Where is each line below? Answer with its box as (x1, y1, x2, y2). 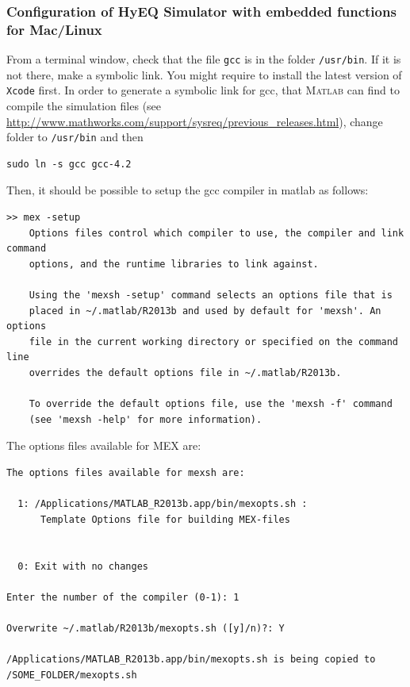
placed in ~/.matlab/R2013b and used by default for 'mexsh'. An (29, 305, 381, 317)
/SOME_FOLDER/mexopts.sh (6, 669, 137, 681)
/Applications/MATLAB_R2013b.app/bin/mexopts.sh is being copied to (6, 654, 376, 666)
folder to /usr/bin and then (6, 129, 144, 145)
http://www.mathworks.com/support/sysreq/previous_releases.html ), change (6, 113, 383, 129)
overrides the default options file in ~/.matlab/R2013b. (29, 367, 342, 379)
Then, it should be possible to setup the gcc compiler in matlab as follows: (6, 182, 369, 198)
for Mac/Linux (6, 19, 102, 39)
